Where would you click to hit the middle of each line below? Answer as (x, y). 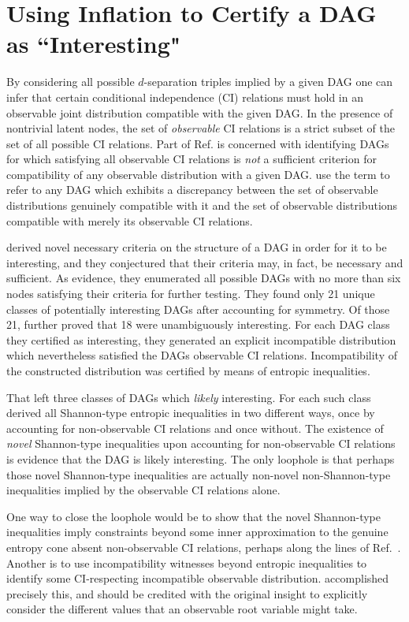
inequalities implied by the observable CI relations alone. (143, 490)
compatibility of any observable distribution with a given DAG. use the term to (198, 174)
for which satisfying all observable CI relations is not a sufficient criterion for (191, 159)
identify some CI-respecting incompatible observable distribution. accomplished (198, 578)
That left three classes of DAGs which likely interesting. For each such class (189, 397)
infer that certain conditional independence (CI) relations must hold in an (185, 97)
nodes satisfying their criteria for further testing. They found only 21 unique (191, 294)
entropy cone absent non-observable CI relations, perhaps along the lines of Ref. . (204, 547)
